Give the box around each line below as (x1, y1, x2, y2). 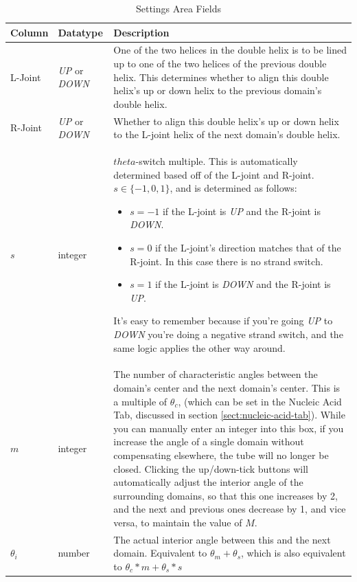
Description (113, 25, 170, 39)
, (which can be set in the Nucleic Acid (178, 394, 342, 408)
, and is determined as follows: (170, 181, 297, 195)
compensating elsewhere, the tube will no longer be (113, 448, 329, 462)
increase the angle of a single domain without (113, 434, 304, 449)
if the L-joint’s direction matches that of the (155, 240, 341, 255)
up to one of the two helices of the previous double (113, 56, 327, 71)
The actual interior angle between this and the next (113, 532, 331, 546)
